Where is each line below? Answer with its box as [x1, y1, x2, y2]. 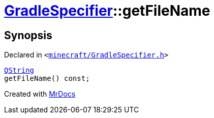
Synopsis [4, 28, 52, 42]
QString [4, 66, 35, 75]
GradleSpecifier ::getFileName [4, 2, 210, 19]
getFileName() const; [4, 74, 90, 83]
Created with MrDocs [4, 90, 76, 99]
